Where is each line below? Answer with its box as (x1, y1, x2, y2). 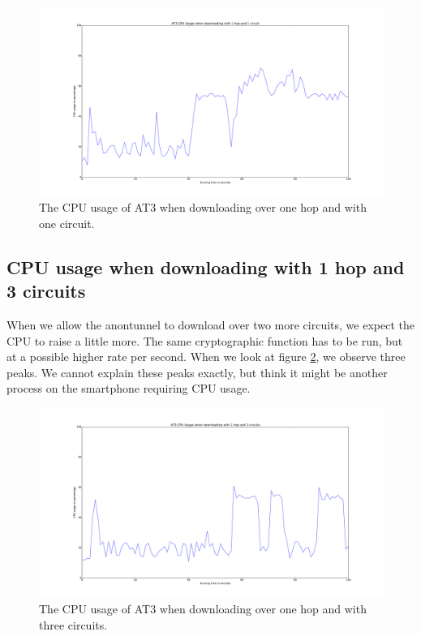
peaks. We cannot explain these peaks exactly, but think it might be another (6, 363, 388, 380)
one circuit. (39, 214, 95, 231)
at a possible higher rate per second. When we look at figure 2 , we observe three (6, 348, 406, 365)
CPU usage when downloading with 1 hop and (6, 254, 405, 279)
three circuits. (39, 616, 108, 633)
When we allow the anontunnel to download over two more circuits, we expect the (6, 316, 415, 333)
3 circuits (6, 278, 86, 303)
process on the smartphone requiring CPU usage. (6, 380, 251, 397)
